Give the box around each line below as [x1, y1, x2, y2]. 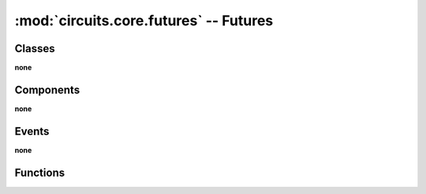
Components [14, 83, 80, 96]
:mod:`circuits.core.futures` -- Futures [14, 12, 274, 29]
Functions [14, 166, 65, 179]
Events [14, 125, 50, 138]
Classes [14, 42, 55, 55]
